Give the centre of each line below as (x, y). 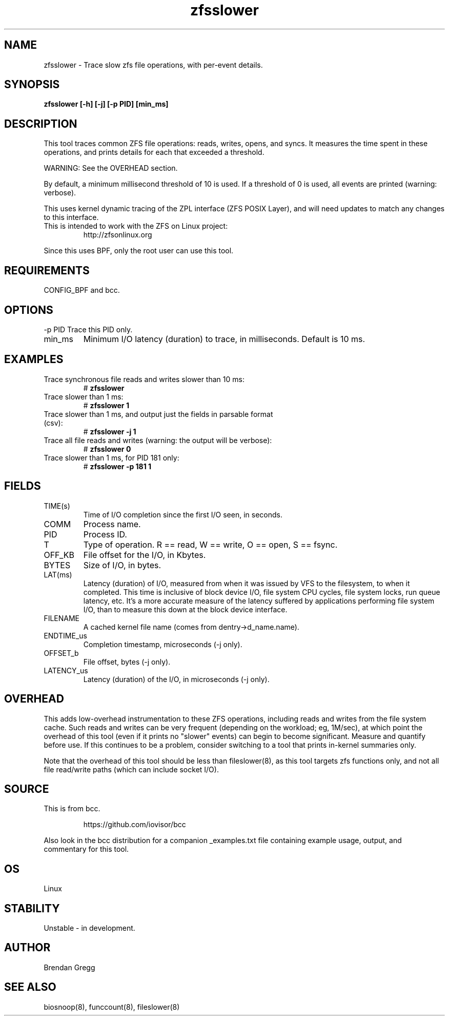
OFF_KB (59, 555)
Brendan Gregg (69, 967)
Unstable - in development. (89, 928)
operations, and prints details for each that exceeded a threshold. (154, 152)
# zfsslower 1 (106, 405)
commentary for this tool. (86, 849)
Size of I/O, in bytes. (122, 565)
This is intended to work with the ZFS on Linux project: (136, 226)
